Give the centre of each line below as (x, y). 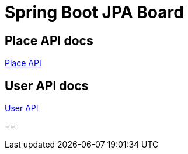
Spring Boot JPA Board (94, 12)
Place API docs (49, 40)
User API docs (47, 85)
